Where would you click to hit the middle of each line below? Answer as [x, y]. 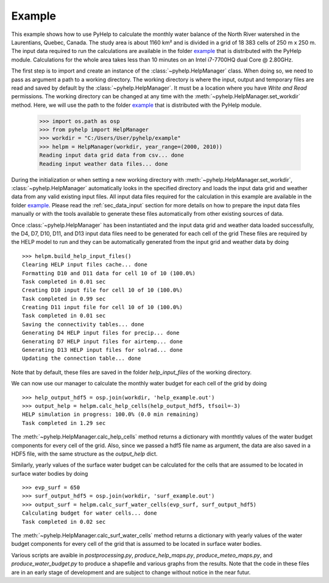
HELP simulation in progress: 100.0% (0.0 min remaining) [111, 414]
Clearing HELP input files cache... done [85, 265]
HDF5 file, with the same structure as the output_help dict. [84, 454]
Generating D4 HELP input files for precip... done [101, 333]
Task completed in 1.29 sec [64, 423]
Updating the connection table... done [82, 359]
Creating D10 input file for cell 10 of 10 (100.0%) [102, 290]
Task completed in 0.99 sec [64, 299]
